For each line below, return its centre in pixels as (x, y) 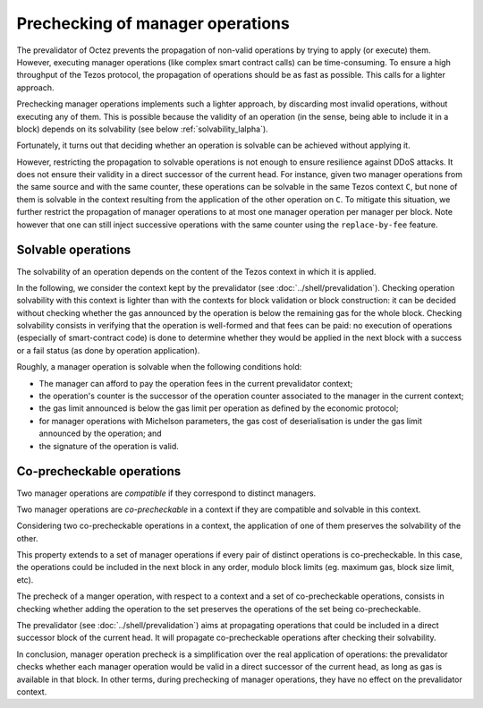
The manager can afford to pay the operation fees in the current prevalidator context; (196, 383)
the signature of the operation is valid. (109, 446)
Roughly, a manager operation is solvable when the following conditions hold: (159, 367)
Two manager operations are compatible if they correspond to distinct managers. (166, 493)
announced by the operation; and (100, 433)
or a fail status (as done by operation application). (108, 350)
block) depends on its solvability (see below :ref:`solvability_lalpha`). (142, 129)
